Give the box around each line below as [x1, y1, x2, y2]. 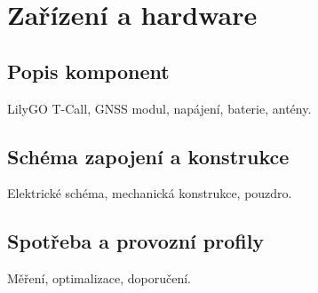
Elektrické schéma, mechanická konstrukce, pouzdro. [7, 184, 292, 202]
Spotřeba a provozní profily [7, 227, 265, 255]
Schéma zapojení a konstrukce [7, 142, 290, 170]
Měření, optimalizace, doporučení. [7, 269, 191, 288]
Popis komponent [7, 57, 170, 84]
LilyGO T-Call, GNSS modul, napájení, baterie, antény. [7, 99, 312, 117]
